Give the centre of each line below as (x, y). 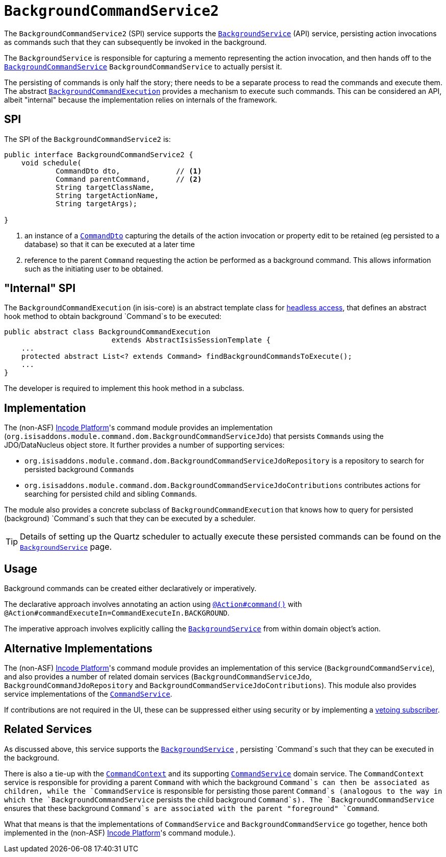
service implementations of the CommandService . (88, 694)
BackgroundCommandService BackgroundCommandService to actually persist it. (143, 66)
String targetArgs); (97, 203)
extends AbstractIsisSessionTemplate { (191, 340)
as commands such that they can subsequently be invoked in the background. (135, 42)
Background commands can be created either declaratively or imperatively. (130, 589)
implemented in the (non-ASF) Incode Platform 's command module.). (120, 832)
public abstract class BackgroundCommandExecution (107, 332)
